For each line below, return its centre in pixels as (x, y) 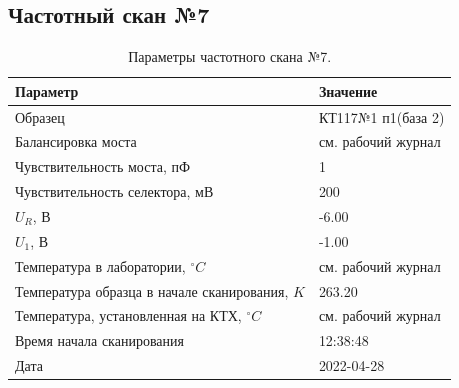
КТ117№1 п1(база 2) (381, 116)
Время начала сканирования (99, 340)
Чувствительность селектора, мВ (114, 191)
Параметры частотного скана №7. (230, 56)
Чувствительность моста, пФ (103, 166)
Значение (348, 90)
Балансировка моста (76, 141)
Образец (40, 116)
